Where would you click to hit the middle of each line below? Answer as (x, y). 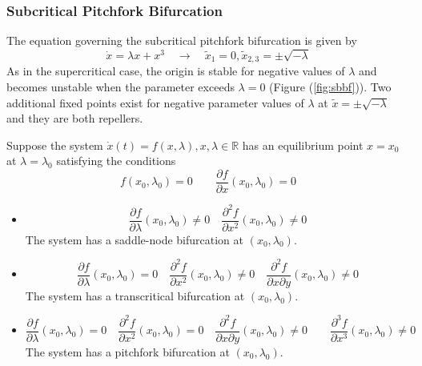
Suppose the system (55, 145)
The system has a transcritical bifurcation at (135, 295)
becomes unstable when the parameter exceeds (121, 87)
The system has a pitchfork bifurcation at (127, 351)
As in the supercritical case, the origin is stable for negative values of (176, 71)
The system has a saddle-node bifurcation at (134, 239)
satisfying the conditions (116, 161)
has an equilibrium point (303, 145)
